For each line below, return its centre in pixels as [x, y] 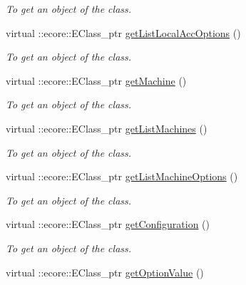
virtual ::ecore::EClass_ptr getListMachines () [107, 128]
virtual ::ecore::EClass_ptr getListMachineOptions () [122, 176]
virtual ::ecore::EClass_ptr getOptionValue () [105, 272]
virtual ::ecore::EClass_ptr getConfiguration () [108, 224]
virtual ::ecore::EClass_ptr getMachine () [96, 80]
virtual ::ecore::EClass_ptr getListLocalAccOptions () [123, 32]
